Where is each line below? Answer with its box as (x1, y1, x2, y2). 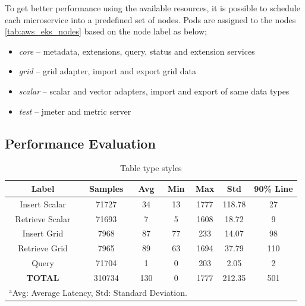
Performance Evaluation (5, 134, 156, 152)
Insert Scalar (20, 197, 66, 210)
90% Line (254, 182, 293, 194)
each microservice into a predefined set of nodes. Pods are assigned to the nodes (5, 13, 296, 26)
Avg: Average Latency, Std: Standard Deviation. (12, 286, 187, 298)
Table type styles (120, 162, 182, 174)
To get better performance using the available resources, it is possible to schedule (5, 2, 300, 14)
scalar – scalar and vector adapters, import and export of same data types (18, 84, 290, 97)
